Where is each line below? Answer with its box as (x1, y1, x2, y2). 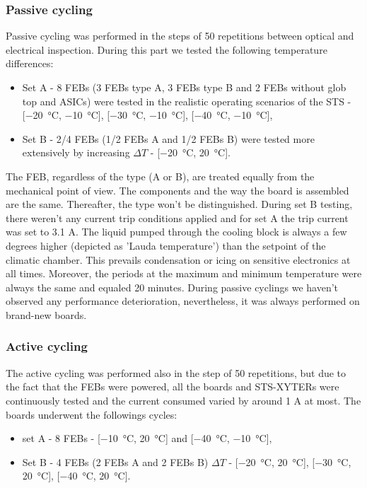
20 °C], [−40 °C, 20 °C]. (22, 468, 131, 483)
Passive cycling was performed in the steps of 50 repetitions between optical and (6, 28, 354, 43)
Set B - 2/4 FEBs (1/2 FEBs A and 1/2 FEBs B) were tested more (22, 131, 315, 146)
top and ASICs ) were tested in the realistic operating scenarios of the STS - (22, 93, 351, 108)
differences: (6, 56, 54, 71)
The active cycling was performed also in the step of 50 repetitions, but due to (6, 365, 346, 380)
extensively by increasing (22, 145, 130, 160)
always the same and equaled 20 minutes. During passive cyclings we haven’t (6, 279, 339, 294)
